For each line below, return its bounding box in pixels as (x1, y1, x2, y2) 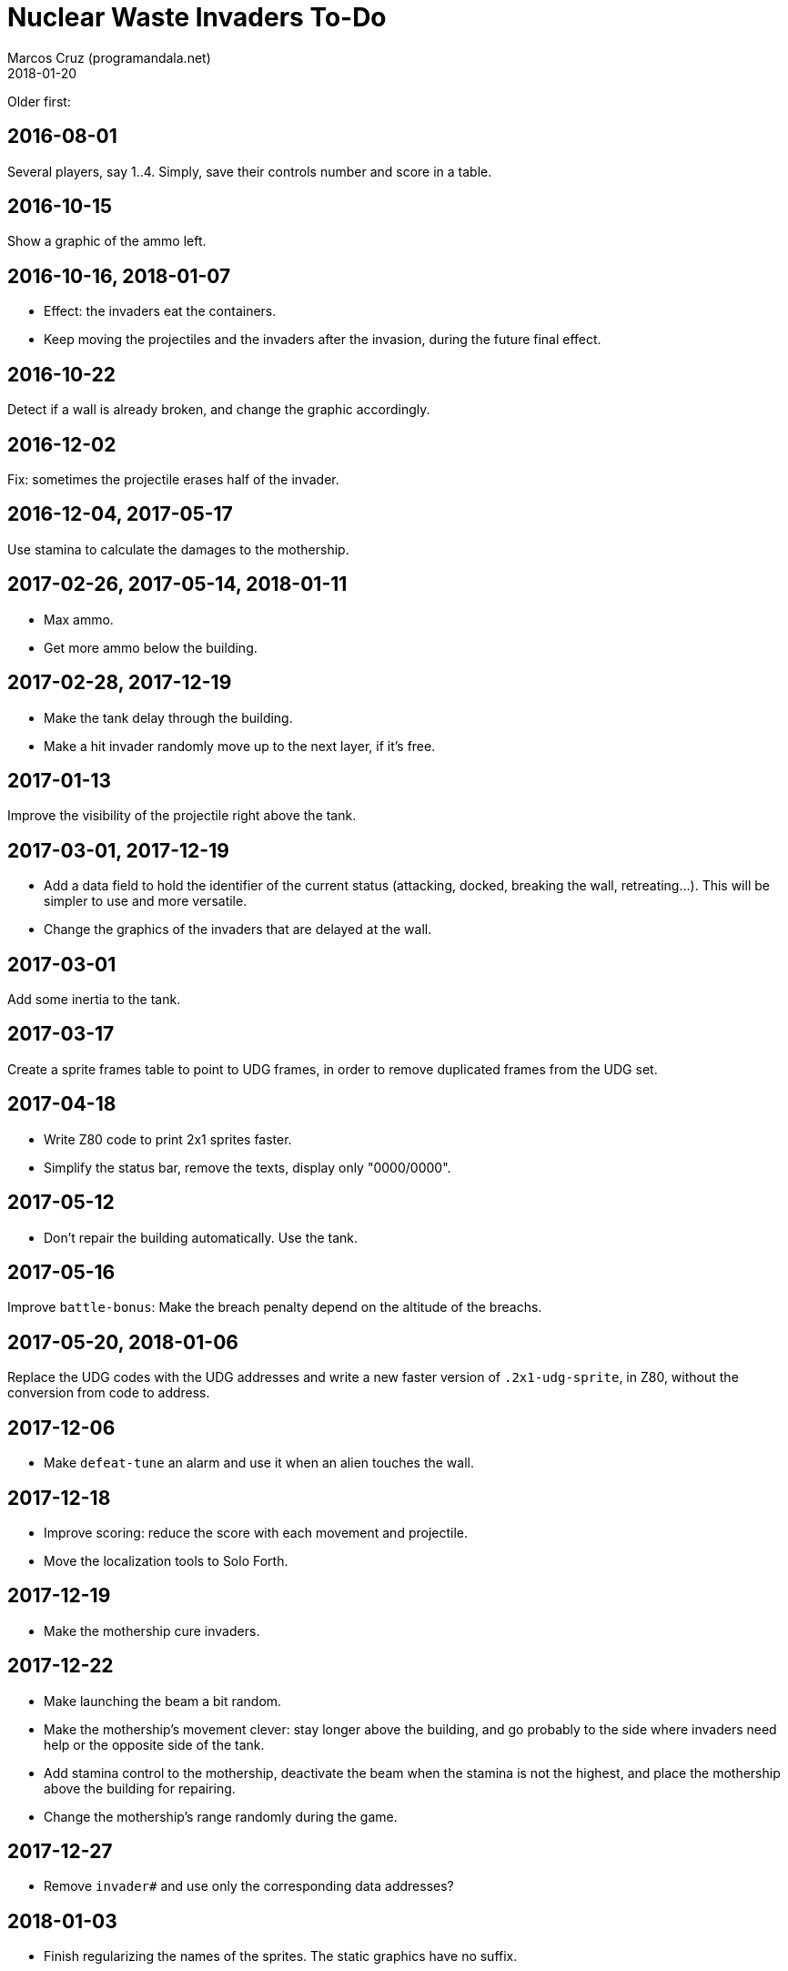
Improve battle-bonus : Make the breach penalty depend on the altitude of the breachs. (7, 1299, 542, 1316)
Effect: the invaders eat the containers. (44, 303, 277, 320)
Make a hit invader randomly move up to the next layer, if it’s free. (44, 737, 436, 754)
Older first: (7, 93, 71, 109)
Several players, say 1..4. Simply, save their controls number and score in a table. (7, 163, 492, 179)
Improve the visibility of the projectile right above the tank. (7, 808, 357, 824)
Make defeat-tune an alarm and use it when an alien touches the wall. (44, 1455, 474, 1471)
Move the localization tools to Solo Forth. (44, 1552, 288, 1569)
